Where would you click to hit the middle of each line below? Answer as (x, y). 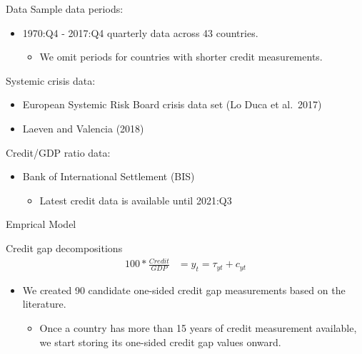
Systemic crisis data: (51, 80)
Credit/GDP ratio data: (58, 152)
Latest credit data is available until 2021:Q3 (136, 200)
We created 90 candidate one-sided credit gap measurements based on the (184, 290)
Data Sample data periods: (65, 9)
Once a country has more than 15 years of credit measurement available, (198, 328)
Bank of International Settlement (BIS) (109, 176)
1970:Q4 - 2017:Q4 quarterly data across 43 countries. (140, 32)
